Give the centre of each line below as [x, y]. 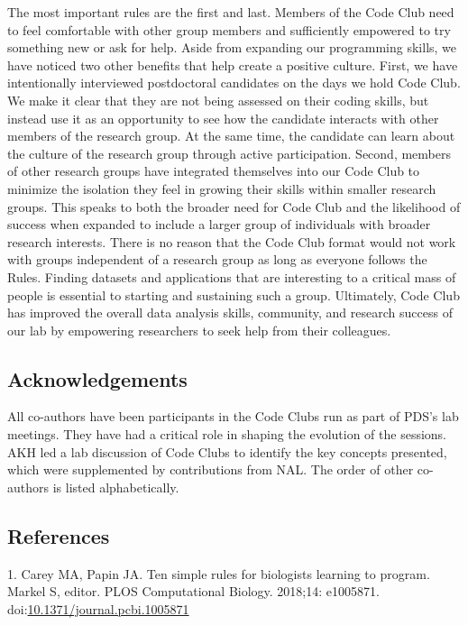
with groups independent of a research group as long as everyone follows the [217, 259]
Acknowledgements [97, 378]
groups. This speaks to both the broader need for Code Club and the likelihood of [234, 206]
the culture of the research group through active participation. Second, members [229, 153]
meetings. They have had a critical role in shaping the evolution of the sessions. [227, 434]
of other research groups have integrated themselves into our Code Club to [214, 171]
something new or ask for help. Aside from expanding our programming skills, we [232, 47]
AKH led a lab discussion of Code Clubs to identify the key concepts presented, [227, 451]
